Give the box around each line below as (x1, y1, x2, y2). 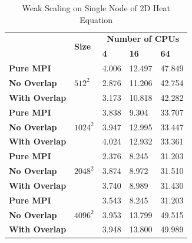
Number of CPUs (107, 32, 180, 45)
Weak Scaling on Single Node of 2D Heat (22, 2, 170, 14)
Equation (80, 13, 113, 25)
